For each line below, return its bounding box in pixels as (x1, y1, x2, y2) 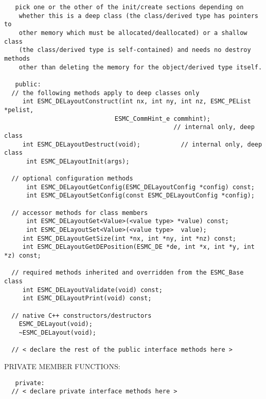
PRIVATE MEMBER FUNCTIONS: (4, 360, 120, 371)
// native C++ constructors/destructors (11, 312, 152, 319)
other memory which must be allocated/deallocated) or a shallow (19, 29, 247, 37)
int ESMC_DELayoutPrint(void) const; (22, 295, 152, 302)
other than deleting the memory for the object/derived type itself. (19, 63, 262, 71)
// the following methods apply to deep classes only (11, 89, 200, 97)
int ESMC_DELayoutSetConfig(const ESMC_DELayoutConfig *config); (26, 192, 255, 199)
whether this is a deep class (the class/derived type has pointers (19, 12, 258, 20)
